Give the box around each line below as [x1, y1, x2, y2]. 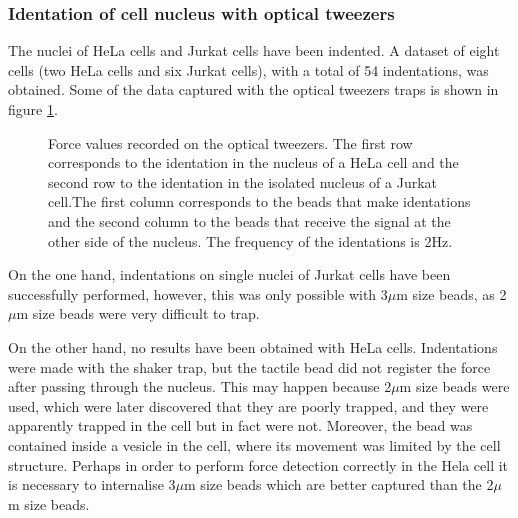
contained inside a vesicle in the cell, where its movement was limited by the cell [8, 434, 501, 455]
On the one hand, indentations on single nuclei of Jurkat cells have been [8, 264, 451, 285]
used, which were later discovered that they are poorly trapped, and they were [8, 395, 489, 416]
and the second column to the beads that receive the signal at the [48, 210, 451, 231]
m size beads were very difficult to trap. [16, 303, 260, 324]
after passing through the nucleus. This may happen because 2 [8, 376, 392, 397]
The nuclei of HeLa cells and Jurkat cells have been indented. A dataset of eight [8, 40, 500, 61]
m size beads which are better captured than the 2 [184, 474, 494, 495]
